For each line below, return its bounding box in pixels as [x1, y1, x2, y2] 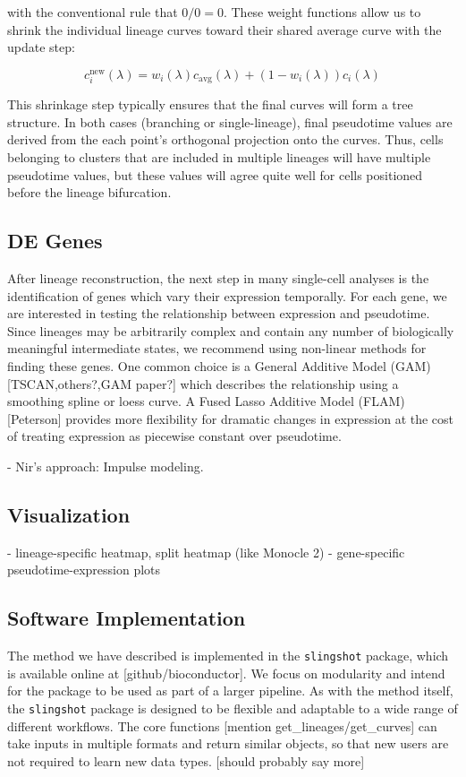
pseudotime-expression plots [7, 560, 161, 579]
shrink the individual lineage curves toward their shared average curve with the [7, 20, 442, 39]
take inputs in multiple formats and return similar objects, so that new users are [7, 734, 449, 753]
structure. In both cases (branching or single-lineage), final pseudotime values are [7, 112, 453, 131]
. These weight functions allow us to [223, 3, 421, 21]
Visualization [7, 500, 131, 528]
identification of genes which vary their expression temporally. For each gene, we [7, 286, 447, 305]
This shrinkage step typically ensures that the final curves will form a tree [7, 95, 413, 114]
